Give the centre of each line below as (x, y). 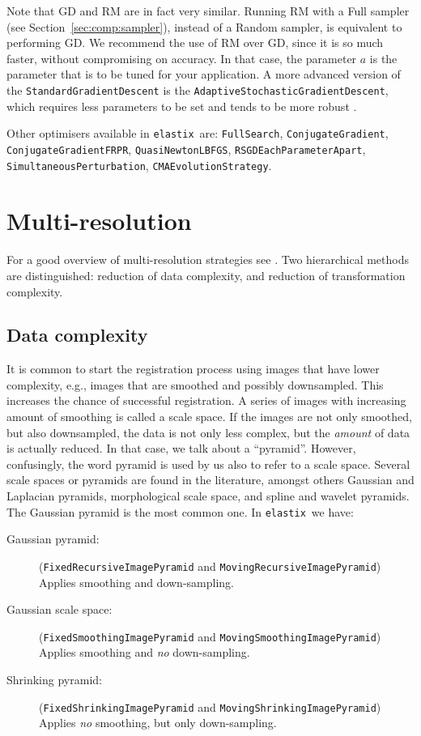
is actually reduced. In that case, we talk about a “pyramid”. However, (181, 448)
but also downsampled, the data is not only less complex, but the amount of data (208, 432)
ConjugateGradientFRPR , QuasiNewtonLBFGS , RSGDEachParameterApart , (186, 149)
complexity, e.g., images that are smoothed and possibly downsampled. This (195, 384)
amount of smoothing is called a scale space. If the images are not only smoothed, (209, 417)
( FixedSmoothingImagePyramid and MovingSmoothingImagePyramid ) (210, 636)
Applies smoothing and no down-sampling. (145, 652)
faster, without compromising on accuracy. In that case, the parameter (182, 58)
